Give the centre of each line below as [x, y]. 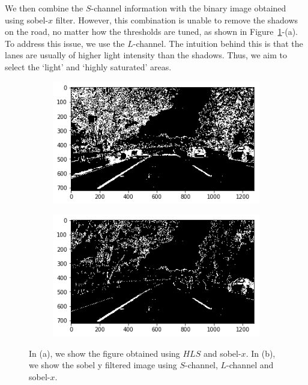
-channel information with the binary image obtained [189, 8]
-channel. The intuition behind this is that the [218, 43]
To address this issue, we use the [65, 43]
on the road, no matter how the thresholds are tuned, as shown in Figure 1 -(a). [151, 32]
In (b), [263, 353]
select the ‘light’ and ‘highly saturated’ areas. [88, 66]
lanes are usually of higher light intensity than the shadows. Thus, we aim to [146, 55]
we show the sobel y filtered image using [103, 365]
